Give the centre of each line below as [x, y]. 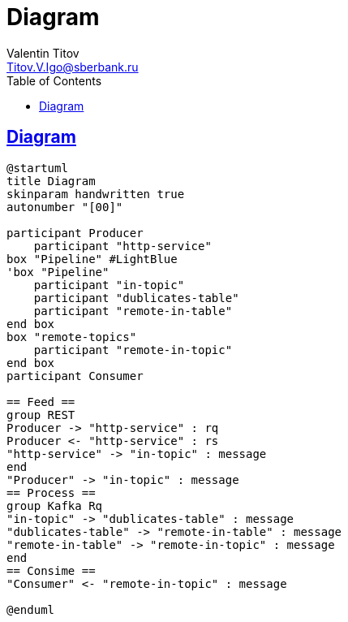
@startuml [37, 168]
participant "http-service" [122, 246]
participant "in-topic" [109, 285]
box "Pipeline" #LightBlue [92, 259]
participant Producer [75, 233]
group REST [41, 415]
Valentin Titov [43, 53]
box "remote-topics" [72, 337]
